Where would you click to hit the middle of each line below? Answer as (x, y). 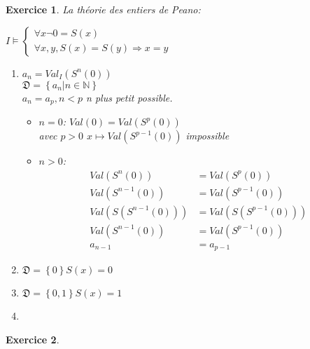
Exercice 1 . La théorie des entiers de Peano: (103, 9)
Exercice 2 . (33, 339)
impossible (207, 136)
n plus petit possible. (129, 97)
